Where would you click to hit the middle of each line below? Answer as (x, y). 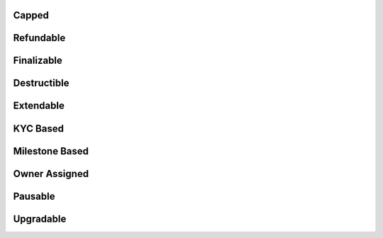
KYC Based (38, 129)
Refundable (39, 38)
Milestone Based (51, 151)
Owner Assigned (51, 174)
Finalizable (38, 61)
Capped (31, 15)
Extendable (39, 106)
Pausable (34, 196)
